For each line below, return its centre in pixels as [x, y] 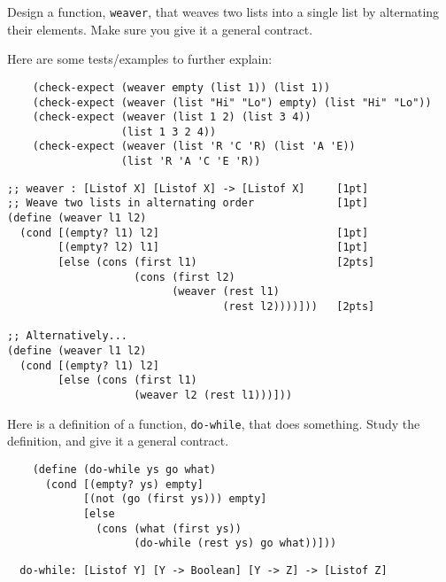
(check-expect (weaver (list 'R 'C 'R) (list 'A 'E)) [194, 147]
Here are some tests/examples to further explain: [140, 59]
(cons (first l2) [185, 277]
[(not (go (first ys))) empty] [175, 499]
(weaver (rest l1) [226, 292]
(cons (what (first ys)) [169, 528]
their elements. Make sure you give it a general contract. [160, 29]
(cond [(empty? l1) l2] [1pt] [194, 233]
